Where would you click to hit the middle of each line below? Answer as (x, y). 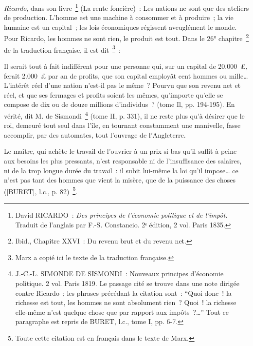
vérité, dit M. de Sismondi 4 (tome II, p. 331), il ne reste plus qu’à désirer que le (124, 115)
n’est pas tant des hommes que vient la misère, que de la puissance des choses (120, 180)
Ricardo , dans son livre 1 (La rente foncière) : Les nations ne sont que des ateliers (126, 7)
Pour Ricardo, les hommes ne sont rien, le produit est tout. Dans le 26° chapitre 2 (126, 38)
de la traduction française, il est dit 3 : (62, 49)
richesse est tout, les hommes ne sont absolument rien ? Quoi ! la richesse (126, 302)
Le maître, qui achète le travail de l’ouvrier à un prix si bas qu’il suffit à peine (120, 151)
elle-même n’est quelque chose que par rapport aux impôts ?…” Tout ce (122, 312)
